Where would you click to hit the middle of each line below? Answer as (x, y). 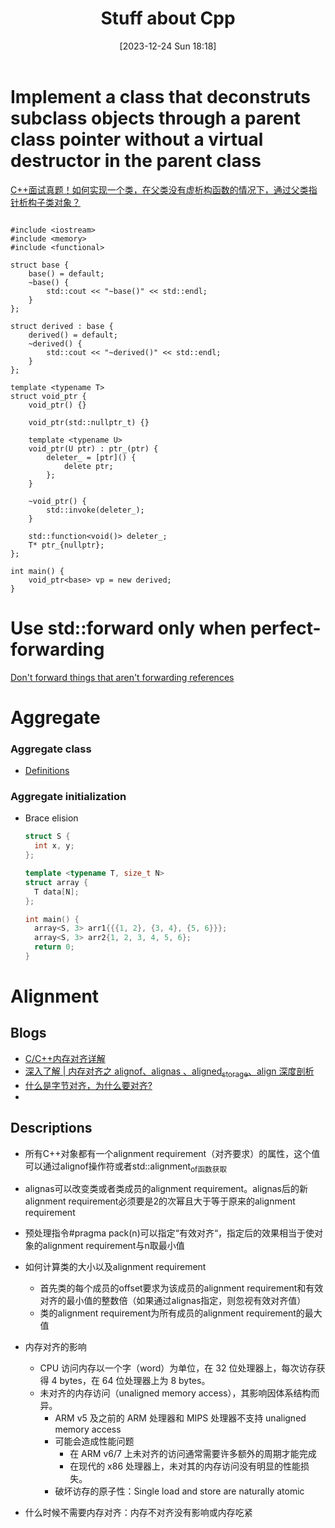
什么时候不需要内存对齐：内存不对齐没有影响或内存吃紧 (138, 1513)
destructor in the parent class (136, 160)
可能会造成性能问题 (94, 1441)
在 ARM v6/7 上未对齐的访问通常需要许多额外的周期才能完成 (193, 1454)
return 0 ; (54, 947)
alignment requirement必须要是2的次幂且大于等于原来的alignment (160, 1201)
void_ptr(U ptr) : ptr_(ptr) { (93, 448)
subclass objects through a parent (155, 118)
